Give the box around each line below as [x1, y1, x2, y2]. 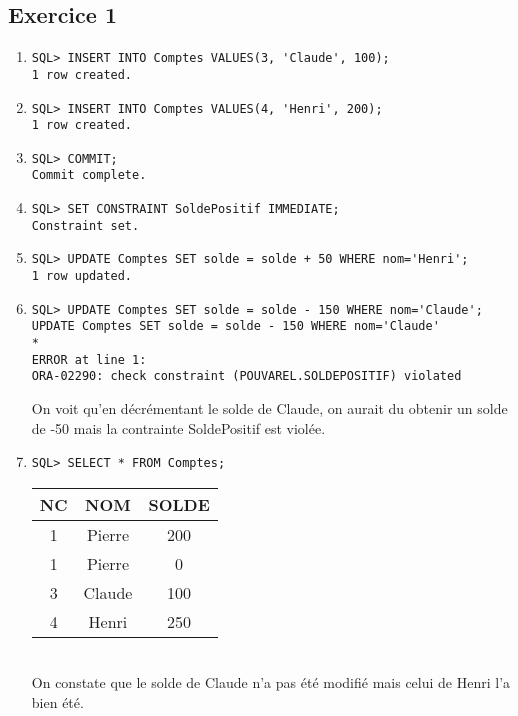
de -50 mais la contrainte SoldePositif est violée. [31, 417, 326, 438]
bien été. [31, 692, 84, 713]
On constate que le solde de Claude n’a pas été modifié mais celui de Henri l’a [31, 672, 511, 693]
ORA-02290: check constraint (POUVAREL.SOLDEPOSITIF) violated [31, 369, 462, 384]
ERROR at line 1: [31, 352, 147, 367]
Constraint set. [31, 218, 140, 233]
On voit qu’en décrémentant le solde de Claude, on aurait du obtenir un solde [31, 398, 508, 419]
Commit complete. [31, 168, 147, 183]
